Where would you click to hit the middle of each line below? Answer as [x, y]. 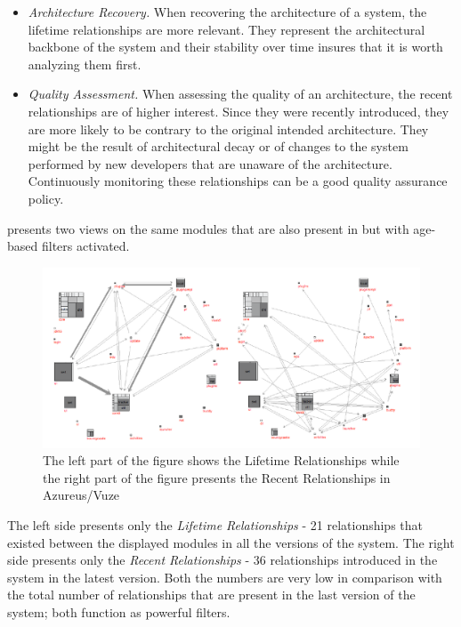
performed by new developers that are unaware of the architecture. [210, 163]
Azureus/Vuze [81, 495]
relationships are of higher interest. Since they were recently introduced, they [239, 111]
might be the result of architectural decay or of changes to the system [218, 146]
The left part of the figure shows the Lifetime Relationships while [221, 460]
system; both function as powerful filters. [119, 611]
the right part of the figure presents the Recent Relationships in [217, 477]
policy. [46, 198]
